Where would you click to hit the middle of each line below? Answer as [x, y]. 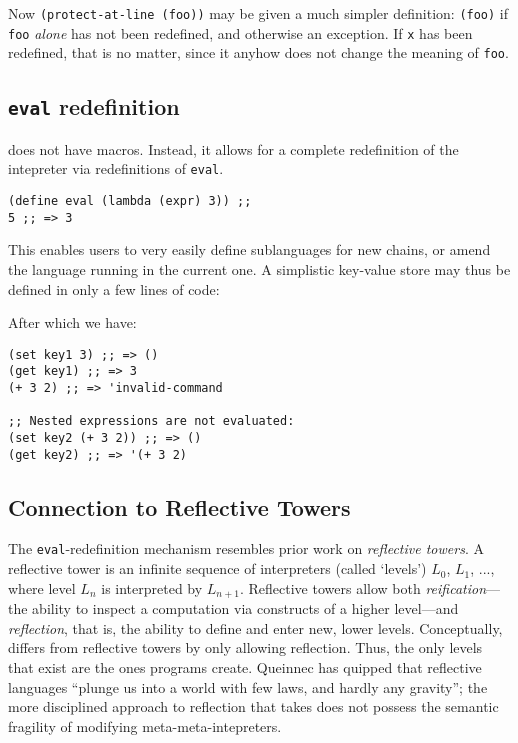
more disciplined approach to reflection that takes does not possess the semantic [253, 706]
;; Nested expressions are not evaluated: [151, 421]
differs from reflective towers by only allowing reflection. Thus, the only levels [245, 647]
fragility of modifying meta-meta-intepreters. [145, 725]
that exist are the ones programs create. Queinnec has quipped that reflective [245, 666]
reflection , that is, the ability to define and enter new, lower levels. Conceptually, [255, 627]
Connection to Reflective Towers [179, 506]
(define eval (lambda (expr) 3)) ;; [130, 201]
